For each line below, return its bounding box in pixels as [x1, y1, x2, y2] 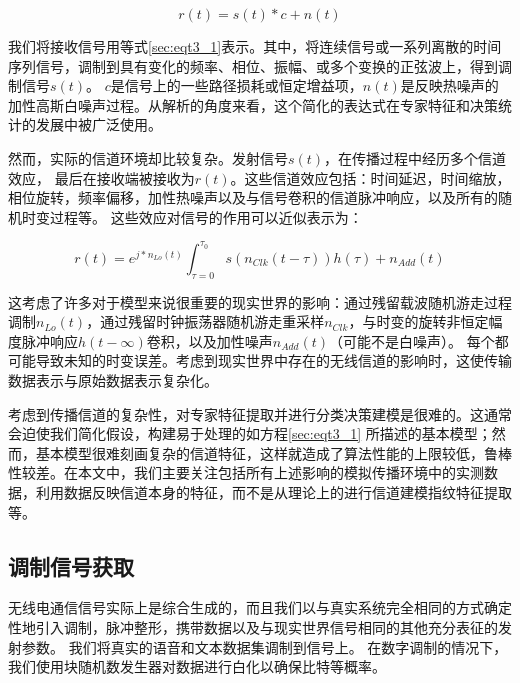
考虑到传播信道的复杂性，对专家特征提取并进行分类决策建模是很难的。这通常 [8, 403, 512, 424]
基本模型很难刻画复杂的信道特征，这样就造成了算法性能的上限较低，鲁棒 [35, 442, 512, 463]
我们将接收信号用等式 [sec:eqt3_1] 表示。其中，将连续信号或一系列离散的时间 [8, 36, 502, 56]
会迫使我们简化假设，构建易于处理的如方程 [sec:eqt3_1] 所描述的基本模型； [8, 423, 492, 444]
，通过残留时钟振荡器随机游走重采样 [86, 311, 325, 332]
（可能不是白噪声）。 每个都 [329, 330, 509, 351]
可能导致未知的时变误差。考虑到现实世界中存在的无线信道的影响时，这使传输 [8, 350, 512, 371]
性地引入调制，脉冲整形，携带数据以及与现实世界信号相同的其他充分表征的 [8, 616, 498, 637]
